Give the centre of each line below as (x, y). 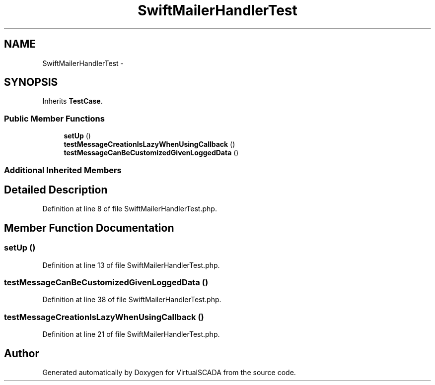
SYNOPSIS (31, 82)
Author (22, 353)
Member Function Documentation (89, 228)
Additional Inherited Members (63, 170)
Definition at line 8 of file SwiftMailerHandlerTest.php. (130, 209)
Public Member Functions (54, 118)
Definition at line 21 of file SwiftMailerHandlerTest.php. (131, 334)
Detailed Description (56, 190)
